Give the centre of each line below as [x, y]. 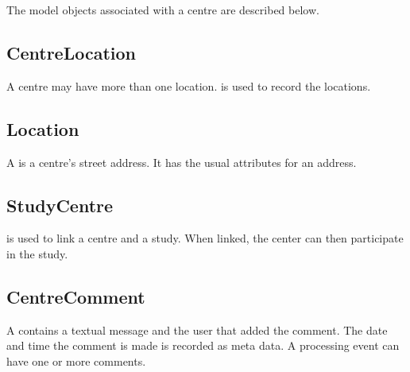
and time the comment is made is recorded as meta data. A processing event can [203, 345]
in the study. [37, 253]
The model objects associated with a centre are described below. [163, 10]
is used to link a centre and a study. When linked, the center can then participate [205, 238]
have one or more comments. [76, 360]
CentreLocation [72, 52]
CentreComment [76, 296]
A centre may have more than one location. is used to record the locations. [189, 85]
